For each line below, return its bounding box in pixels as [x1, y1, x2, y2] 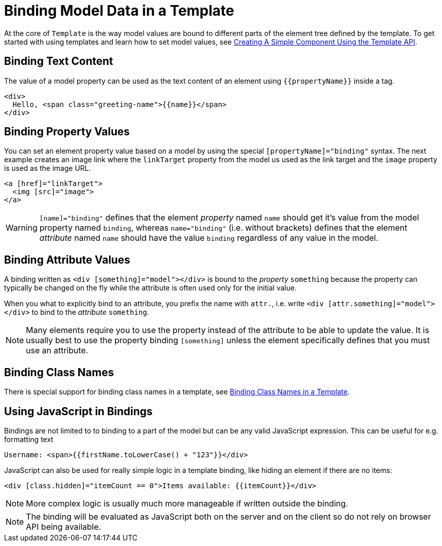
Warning [6, 223, 38, 233]
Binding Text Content [4, 55, 113, 68]
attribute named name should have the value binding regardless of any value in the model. [39, 233, 379, 243]
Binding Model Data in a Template [4, 2, 234, 19]
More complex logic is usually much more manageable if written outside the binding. [26, 498, 348, 508]
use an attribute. [26, 345, 88, 356]
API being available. [26, 521, 101, 532]
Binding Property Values [4, 125, 130, 138]
